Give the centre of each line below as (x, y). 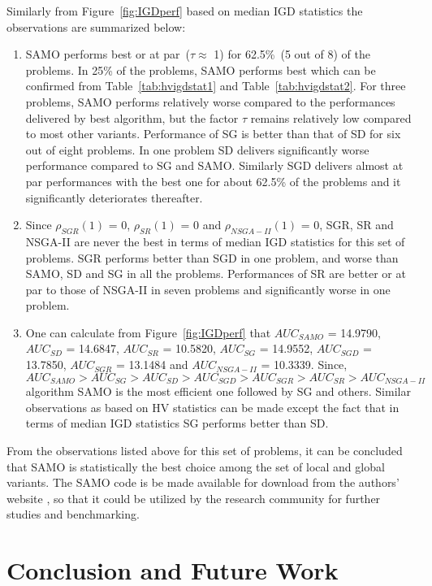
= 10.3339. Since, (304, 365)
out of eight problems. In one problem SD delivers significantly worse (197, 149)
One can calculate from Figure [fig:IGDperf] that (148, 332)
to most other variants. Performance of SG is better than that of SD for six (213, 134)
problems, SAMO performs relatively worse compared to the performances (210, 101)
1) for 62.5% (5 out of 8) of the (292, 54)
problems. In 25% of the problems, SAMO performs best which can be (201, 69)
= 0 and (201, 225)
